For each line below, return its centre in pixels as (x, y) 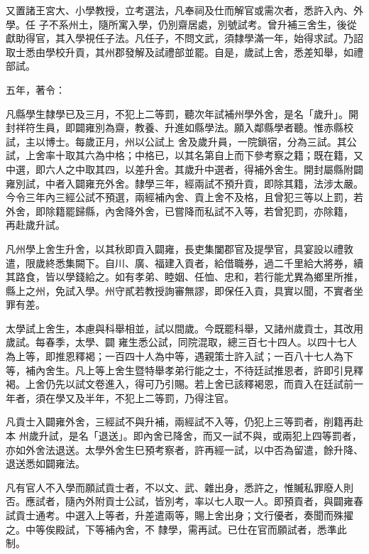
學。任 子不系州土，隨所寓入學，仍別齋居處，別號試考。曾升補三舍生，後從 (181, 24)
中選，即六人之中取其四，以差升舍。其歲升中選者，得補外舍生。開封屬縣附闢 (184, 169)
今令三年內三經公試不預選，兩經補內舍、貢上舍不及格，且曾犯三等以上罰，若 (184, 197)
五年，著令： (35, 89)
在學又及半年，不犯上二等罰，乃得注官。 (139, 397)
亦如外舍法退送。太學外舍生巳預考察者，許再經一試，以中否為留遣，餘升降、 (184, 449)
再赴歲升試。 (35, 225)
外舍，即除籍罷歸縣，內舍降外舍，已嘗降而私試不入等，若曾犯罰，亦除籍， (180, 211)
